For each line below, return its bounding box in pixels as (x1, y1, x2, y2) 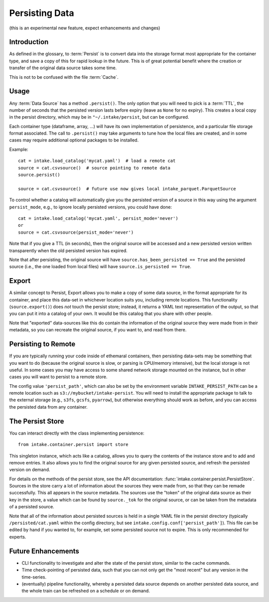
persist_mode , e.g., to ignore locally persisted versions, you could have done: (9, 204, 172, 210)
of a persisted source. (9, 504, 54, 510)
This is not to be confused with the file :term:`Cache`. (9, 74, 119, 80)
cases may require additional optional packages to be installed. (9, 137, 139, 143)
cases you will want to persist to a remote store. (9, 374, 108, 380)
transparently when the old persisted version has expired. (9, 247, 128, 254)
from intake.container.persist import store (18, 442, 129, 448)
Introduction (9, 38, 49, 46)
